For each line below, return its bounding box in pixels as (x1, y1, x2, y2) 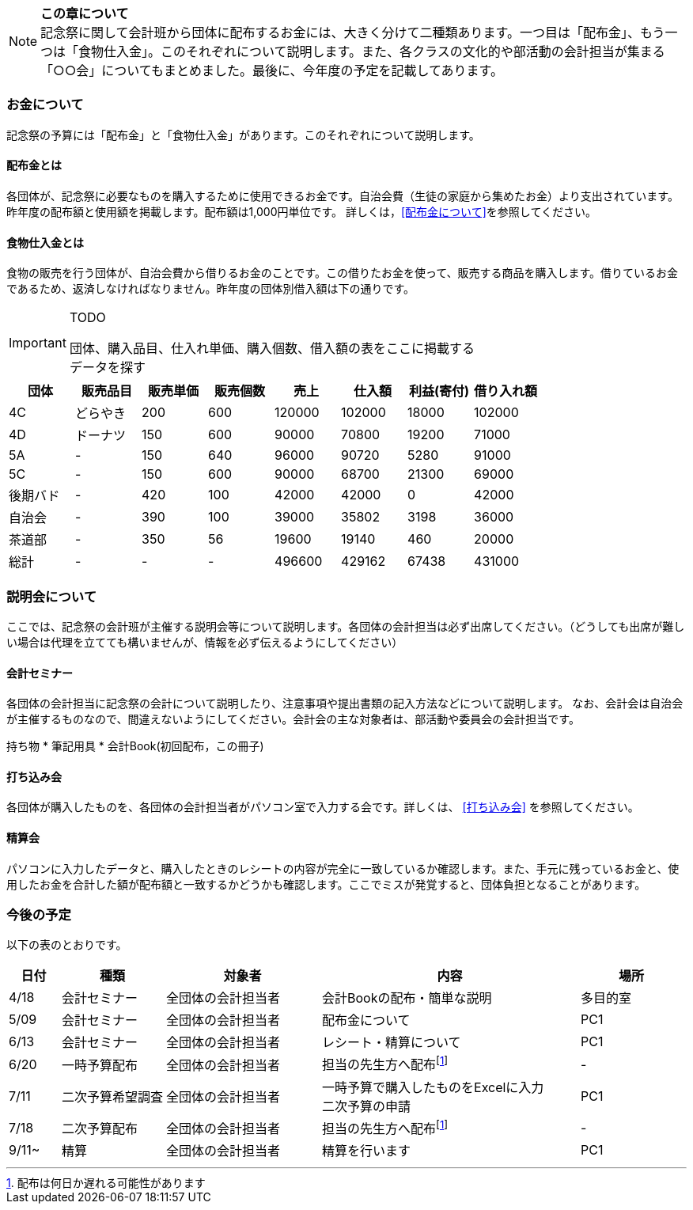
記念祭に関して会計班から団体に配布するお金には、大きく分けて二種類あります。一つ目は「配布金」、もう (40, 25, 665, 40)
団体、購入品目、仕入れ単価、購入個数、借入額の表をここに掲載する (69, 340, 475, 357)
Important (9, 335, 66, 351)
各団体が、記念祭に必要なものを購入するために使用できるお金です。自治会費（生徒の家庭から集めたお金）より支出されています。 (6, 188, 679, 203)
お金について (6, 97, 84, 113)
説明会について (6, 588, 97, 605)
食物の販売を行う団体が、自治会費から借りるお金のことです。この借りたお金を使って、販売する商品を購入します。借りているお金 (6, 266, 679, 280)
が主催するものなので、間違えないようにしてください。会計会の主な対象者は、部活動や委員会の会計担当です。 (6, 712, 580, 726)
